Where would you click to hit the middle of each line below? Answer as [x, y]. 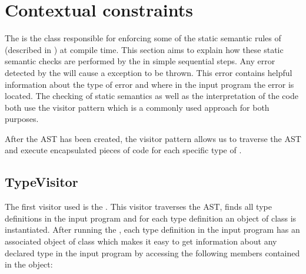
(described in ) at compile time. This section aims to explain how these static [144, 49]
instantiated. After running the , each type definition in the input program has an [152, 230]
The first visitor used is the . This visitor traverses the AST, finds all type [138, 207]
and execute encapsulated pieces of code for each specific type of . [123, 150]
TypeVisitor [41, 182]
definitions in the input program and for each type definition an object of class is [151, 218]
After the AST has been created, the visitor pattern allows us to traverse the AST [153, 138]
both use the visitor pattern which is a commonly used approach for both [137, 107]
